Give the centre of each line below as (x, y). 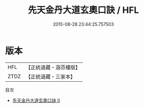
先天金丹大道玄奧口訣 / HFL (83, 10)
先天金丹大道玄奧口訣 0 (36, 100)
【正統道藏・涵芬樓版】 (53, 67)
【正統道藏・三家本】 (51, 76)
